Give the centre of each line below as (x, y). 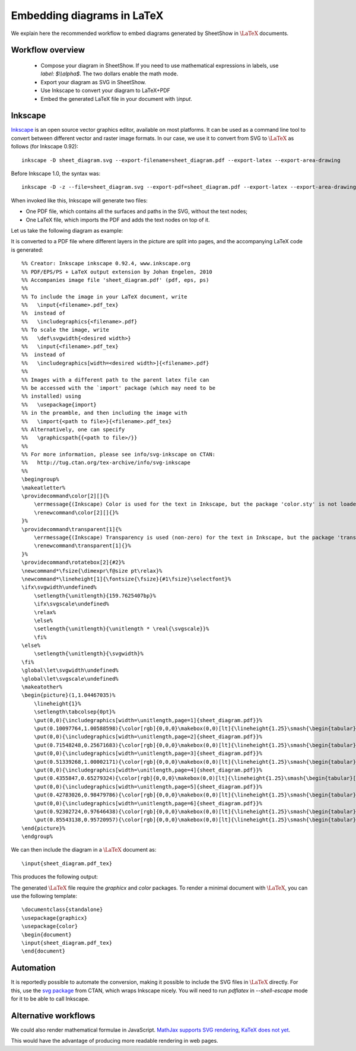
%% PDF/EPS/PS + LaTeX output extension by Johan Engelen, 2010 (117, 272)
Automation (33, 968)
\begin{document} (47, 934)
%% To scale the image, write (66, 330)
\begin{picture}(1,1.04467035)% (69, 695)
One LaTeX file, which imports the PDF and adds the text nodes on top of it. (118, 220)
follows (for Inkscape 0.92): (44, 147)
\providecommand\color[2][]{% (66, 496)
